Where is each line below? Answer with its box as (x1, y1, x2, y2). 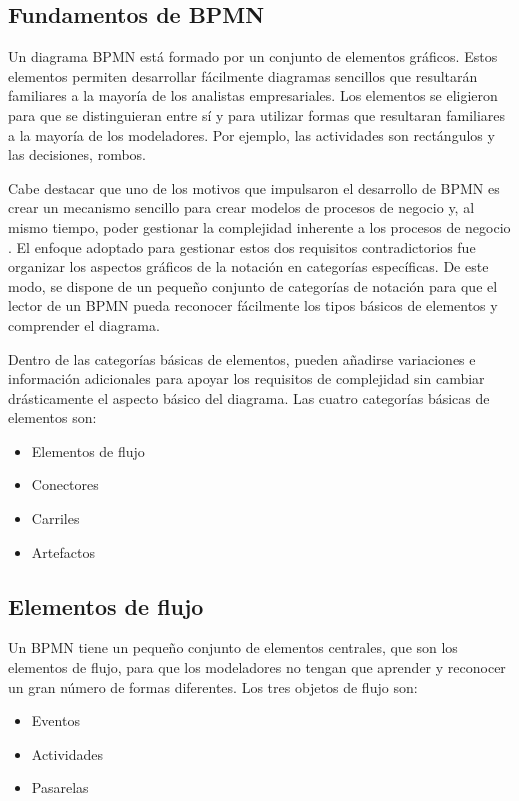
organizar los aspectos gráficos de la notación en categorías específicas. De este (8, 256, 489, 277)
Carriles (31, 508, 80, 529)
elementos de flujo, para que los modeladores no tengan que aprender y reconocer (8, 657, 506, 678)
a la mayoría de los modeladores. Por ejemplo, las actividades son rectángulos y (8, 124, 495, 145)
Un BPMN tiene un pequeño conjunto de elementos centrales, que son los (8, 637, 458, 658)
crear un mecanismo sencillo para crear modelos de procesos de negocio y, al (8, 197, 475, 218)
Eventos (31, 710, 80, 731)
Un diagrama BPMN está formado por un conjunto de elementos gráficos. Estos (8, 46, 498, 67)
